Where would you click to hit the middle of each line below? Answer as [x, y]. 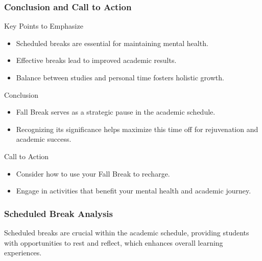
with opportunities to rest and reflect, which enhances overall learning [114, 242]
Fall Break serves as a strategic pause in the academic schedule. [116, 112]
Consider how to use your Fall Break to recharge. [93, 173]
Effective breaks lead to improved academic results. [96, 60]
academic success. [44, 139]
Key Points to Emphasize [44, 26]
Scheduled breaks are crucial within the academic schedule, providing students [127, 232]
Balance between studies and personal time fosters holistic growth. [120, 77]
